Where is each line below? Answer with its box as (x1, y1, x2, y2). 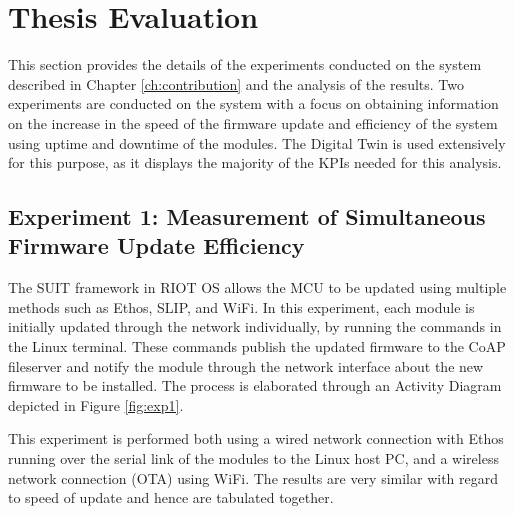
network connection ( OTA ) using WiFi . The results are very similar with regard (8, 467, 499, 488)
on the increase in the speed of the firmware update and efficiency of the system (8, 112, 498, 133)
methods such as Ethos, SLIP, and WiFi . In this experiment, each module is (8, 296, 475, 317)
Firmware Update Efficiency (8, 230, 305, 261)
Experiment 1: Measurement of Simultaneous (8, 201, 486, 232)
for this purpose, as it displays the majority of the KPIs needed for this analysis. (8, 152, 502, 173)
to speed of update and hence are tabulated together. (8, 487, 334, 508)
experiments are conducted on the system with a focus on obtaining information (8, 93, 499, 114)
